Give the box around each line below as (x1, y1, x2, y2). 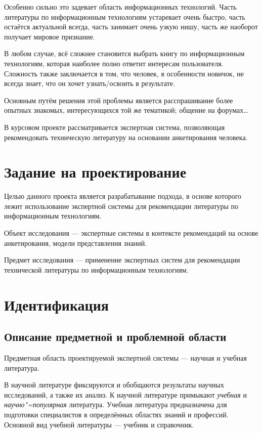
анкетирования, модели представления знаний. (4, 237, 147, 248)
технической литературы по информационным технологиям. (4, 264, 189, 275)
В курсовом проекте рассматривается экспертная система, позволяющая (4, 121, 225, 132)
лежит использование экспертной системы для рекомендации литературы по (4, 200, 239, 211)
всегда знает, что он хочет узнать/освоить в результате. (4, 78, 175, 89)
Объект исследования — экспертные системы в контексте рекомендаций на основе (4, 228, 258, 238)
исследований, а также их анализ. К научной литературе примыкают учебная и (4, 389, 247, 400)
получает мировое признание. (4, 31, 95, 41)
